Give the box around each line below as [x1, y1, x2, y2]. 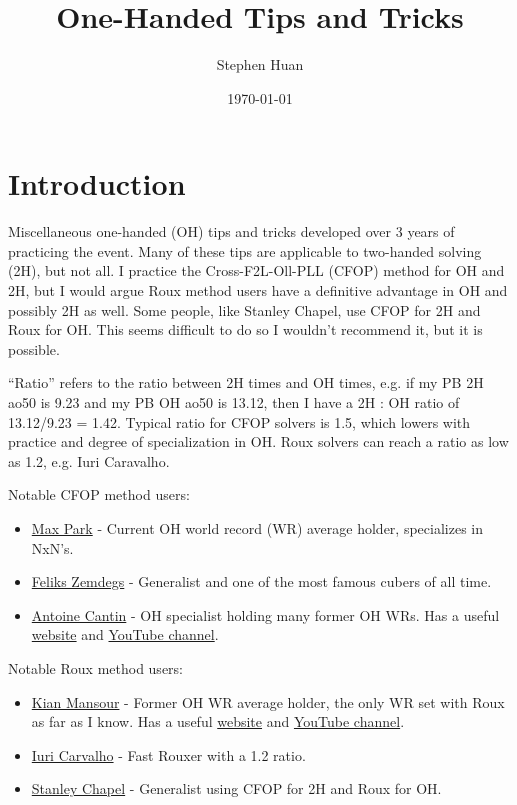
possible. [8, 338, 60, 359]
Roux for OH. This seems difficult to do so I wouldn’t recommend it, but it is [8, 319, 483, 340]
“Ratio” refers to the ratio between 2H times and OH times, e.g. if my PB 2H [8, 372, 484, 393]
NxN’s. [31, 537, 74, 558]
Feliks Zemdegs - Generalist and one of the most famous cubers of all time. [31, 571, 492, 592]
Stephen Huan [216, 54, 304, 75]
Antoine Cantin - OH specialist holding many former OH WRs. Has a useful [31, 604, 500, 625]
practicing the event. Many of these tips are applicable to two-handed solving [8, 240, 482, 261]
